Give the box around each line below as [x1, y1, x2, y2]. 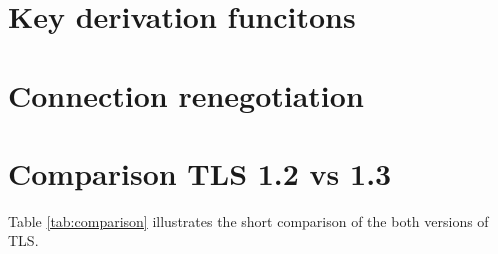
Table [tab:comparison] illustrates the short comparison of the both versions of [8, 210, 489, 231]
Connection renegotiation [8, 74, 364, 115]
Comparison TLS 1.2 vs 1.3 [8, 152, 392, 193]
